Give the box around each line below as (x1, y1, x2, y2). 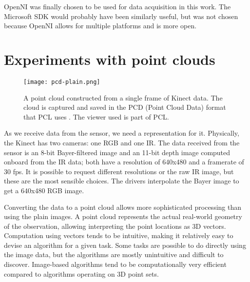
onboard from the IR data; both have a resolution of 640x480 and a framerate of (4, 157, 244, 167)
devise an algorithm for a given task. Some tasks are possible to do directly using (4, 240, 246, 250)
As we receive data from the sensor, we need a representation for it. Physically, (4, 128, 239, 138)
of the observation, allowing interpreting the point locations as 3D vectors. (4, 221, 226, 231)
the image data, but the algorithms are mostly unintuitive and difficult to (4, 249, 224, 260)
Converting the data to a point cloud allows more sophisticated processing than (4, 201, 242, 212)
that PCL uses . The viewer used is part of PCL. (23, 111, 169, 121)
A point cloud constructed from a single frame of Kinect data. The (23, 92, 223, 102)
